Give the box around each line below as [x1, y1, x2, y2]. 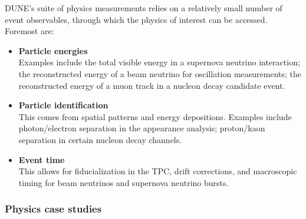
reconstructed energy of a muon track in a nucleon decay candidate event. [18, 79, 285, 91]
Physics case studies [5, 201, 102, 216]
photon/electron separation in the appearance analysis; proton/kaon [18, 122, 265, 134]
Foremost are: [5, 25, 54, 37]
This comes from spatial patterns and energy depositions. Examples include [18, 110, 292, 122]
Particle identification [18, 99, 108, 111]
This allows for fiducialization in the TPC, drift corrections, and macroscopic [18, 165, 297, 177]
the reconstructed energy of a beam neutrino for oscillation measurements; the [18, 67, 302, 79]
